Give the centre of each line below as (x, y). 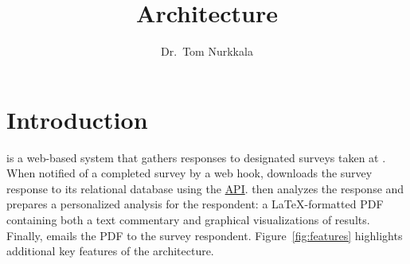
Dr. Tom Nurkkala (207, 51)
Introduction (77, 119)
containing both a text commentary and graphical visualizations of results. (188, 220)
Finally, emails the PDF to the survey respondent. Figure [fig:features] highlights (205, 235)
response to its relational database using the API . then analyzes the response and (205, 188)
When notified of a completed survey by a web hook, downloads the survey (189, 173)
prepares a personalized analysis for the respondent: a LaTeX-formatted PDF (195, 204)
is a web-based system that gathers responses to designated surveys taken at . (196, 157)
